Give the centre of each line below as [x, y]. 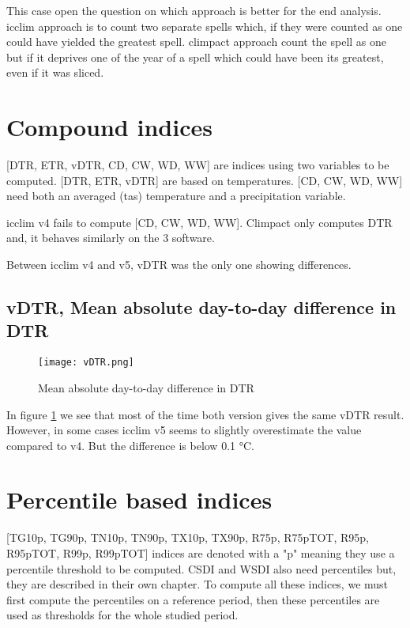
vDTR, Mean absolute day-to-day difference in [201, 307]
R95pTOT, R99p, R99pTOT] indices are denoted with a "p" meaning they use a [201, 553]
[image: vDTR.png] [86, 363]
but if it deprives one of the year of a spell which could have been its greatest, [195, 57]
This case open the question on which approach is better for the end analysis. [194, 10]
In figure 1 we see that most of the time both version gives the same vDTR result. [205, 414]
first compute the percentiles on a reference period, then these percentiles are [193, 599]
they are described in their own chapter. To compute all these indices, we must [197, 584]
